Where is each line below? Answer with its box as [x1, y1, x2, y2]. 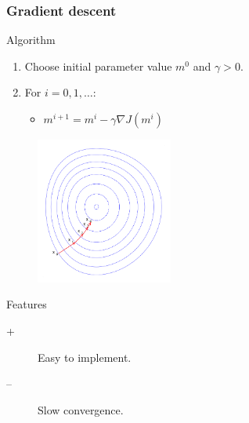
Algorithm [6, 31, 56, 48]
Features [6, 296, 47, 312]
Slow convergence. [38, 401, 124, 418]
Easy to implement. [38, 348, 132, 365]
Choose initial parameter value [24, 57, 172, 74]
